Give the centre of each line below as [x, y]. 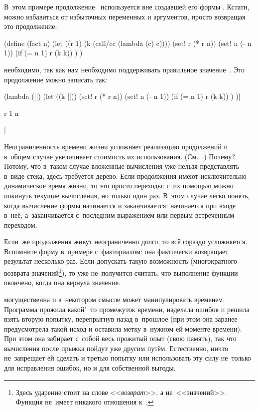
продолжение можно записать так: [56, 79]
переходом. [21, 224]
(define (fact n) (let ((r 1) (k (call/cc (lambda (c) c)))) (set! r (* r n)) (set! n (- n [128, 43]
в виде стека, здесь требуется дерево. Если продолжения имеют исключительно [125, 176]
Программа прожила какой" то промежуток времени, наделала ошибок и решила [127, 309]
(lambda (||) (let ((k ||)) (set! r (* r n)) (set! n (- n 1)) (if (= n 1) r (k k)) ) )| [122, 96]
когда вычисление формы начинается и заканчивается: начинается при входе [120, 205]
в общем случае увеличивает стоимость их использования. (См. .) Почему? [120, 156]
